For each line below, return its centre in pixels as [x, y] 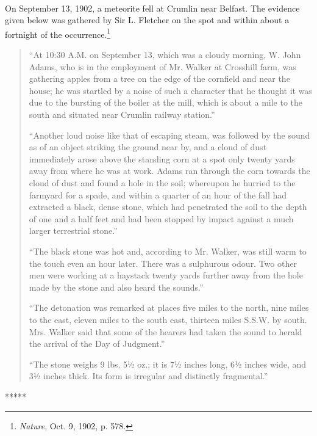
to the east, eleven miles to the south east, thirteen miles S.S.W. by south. [168, 319]
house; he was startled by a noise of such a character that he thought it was [170, 90]
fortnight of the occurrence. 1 [58, 33]
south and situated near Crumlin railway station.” [122, 114]
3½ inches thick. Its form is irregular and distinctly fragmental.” [148, 376]
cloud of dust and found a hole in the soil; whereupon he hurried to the [162, 182]
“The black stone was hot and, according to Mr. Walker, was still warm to [168, 251]
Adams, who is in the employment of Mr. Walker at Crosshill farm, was [162, 66]
